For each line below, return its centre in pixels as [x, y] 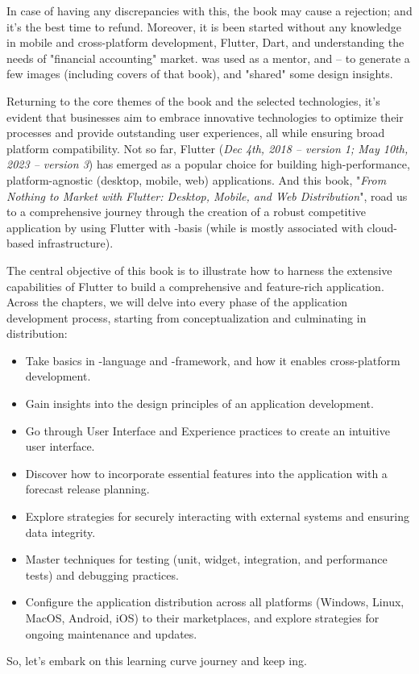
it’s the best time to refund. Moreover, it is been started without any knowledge [204, 26]
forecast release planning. [87, 489]
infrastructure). [75, 243]
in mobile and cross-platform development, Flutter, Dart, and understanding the [205, 42]
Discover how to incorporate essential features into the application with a [206, 473]
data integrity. [60, 532]
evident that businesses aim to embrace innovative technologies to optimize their [205, 116]
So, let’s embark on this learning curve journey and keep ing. [157, 661]
